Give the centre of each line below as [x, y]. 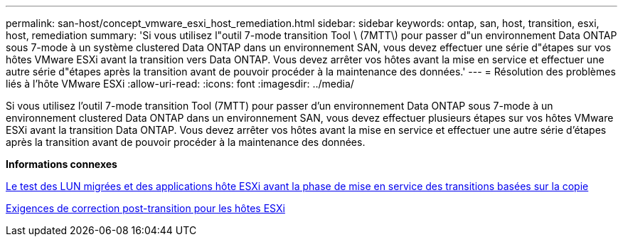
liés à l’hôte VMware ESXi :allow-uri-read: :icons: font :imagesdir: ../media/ [180, 84]
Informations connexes [62, 164]
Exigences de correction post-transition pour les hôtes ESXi [145, 208]
